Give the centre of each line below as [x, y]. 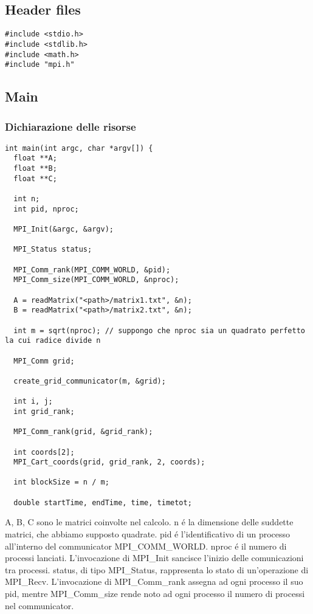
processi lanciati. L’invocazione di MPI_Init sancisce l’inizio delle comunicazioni [154, 558]
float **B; [35, 169]
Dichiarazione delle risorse [71, 126]
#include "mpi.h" [40, 65]
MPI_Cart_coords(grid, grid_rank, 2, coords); [109, 462]
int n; [27, 199]
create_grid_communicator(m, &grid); [90, 381]
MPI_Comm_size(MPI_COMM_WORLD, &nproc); [96, 280]
